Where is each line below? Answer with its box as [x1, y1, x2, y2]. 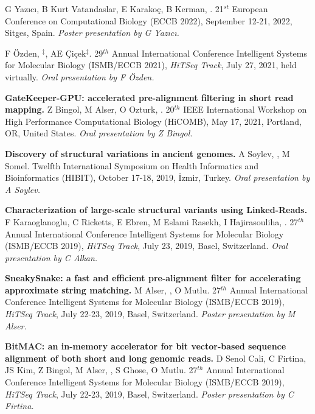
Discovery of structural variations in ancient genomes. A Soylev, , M [5, 147, 290, 160]
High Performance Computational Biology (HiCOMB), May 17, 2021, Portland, [5, 114, 302, 127]
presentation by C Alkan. [5, 251, 98, 264]
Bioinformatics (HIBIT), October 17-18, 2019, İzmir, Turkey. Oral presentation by [5, 171, 310, 184]
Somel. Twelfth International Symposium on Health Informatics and [5, 159, 259, 172]
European [232, 2, 268, 15]
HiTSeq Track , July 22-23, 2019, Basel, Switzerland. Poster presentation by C [5, 387, 294, 400]
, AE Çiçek [45, 46, 86, 59]
